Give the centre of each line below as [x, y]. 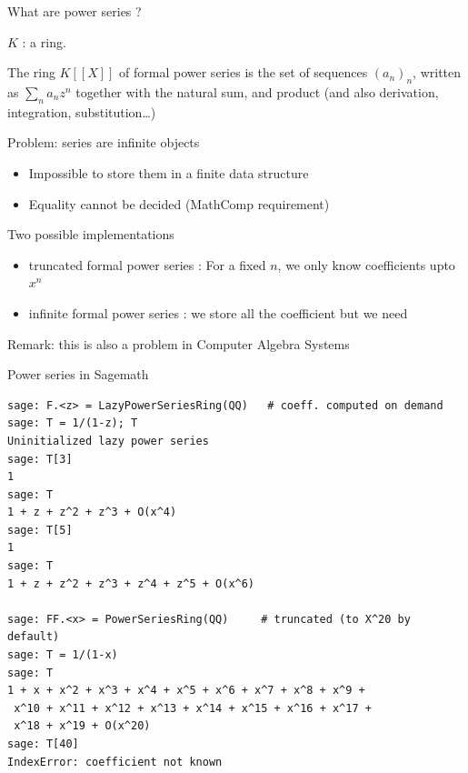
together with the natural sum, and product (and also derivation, [257, 91]
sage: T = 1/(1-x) [63, 655]
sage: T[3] [40, 459]
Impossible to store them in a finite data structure [169, 172]
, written [437, 72]
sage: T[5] [40, 530]
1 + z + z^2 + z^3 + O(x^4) [92, 512]
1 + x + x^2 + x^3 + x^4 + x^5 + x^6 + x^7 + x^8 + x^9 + [186, 691]
